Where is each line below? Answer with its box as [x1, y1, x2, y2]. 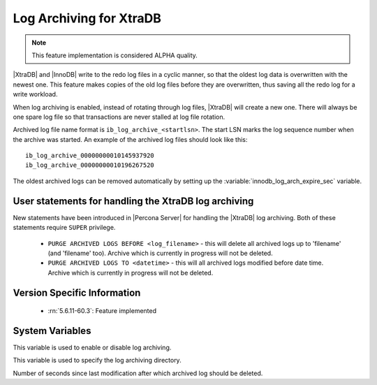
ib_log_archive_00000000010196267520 [25, 161, 155, 169]
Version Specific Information [13, 286, 141, 298]
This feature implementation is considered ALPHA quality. [31, 51, 198, 59]
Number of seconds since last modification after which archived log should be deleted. [13, 369, 263, 377]
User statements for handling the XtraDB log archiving [13, 195, 254, 207]
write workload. [13, 90, 58, 99]
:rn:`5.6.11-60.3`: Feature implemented [47, 307, 157, 315]
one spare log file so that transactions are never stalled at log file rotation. [13, 112, 226, 121]
